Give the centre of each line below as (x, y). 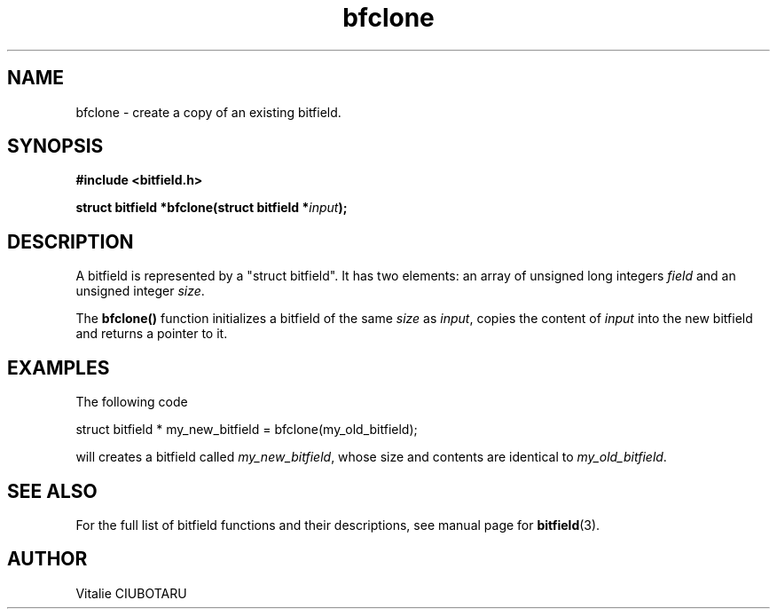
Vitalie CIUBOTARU (131, 593)
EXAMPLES (59, 367)
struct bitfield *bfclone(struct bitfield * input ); (212, 208)
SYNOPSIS (55, 146)
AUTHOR (47, 559)
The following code (132, 402)
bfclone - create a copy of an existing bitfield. (208, 112)
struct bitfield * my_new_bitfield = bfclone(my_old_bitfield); (247, 430)
